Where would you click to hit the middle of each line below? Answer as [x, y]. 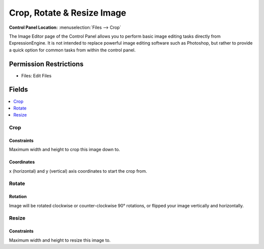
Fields [19, 90]
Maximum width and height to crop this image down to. [65, 150]
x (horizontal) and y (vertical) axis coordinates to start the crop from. [78, 171]
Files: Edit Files [36, 75]
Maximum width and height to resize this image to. [60, 240]
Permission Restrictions [46, 64]
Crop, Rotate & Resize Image [68, 13]
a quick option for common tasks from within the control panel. [72, 50]
